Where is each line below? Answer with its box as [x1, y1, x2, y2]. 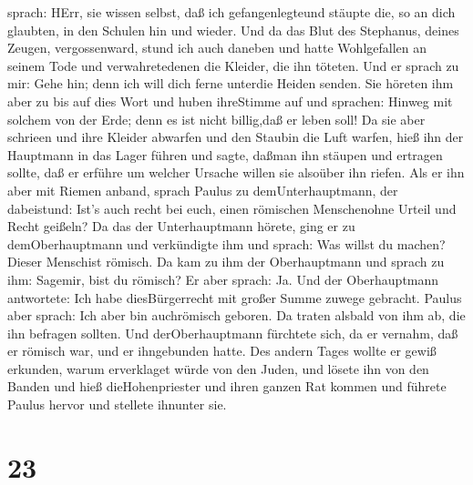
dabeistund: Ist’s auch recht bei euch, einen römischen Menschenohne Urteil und [7, 198, 457, 217]
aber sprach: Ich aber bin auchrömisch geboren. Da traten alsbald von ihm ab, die [7, 306, 466, 325]
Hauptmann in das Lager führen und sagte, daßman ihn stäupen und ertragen [7, 145, 443, 164]
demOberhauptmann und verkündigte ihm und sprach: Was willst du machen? [7, 234, 446, 253]
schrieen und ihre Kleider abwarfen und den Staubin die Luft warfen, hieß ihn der [7, 127, 464, 147]
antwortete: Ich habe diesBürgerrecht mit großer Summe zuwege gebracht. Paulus [7, 288, 462, 307]
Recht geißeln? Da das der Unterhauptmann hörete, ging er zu [7, 217, 355, 236]
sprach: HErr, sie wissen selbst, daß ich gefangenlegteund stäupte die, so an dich [7, 3, 456, 21]
